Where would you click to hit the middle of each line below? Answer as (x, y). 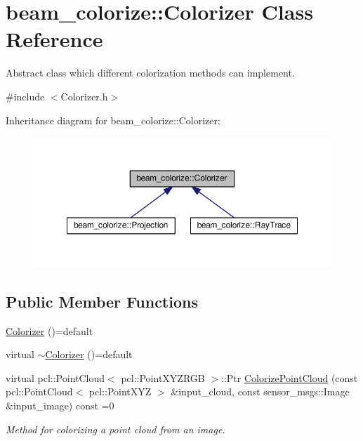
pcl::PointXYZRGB (163, 377)
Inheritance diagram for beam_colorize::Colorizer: (113, 120)
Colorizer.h (84, 96)
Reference (54, 39)
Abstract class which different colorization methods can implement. (150, 73)
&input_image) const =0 (60, 405)
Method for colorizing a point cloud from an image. (115, 429)
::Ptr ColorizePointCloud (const (290, 377)
